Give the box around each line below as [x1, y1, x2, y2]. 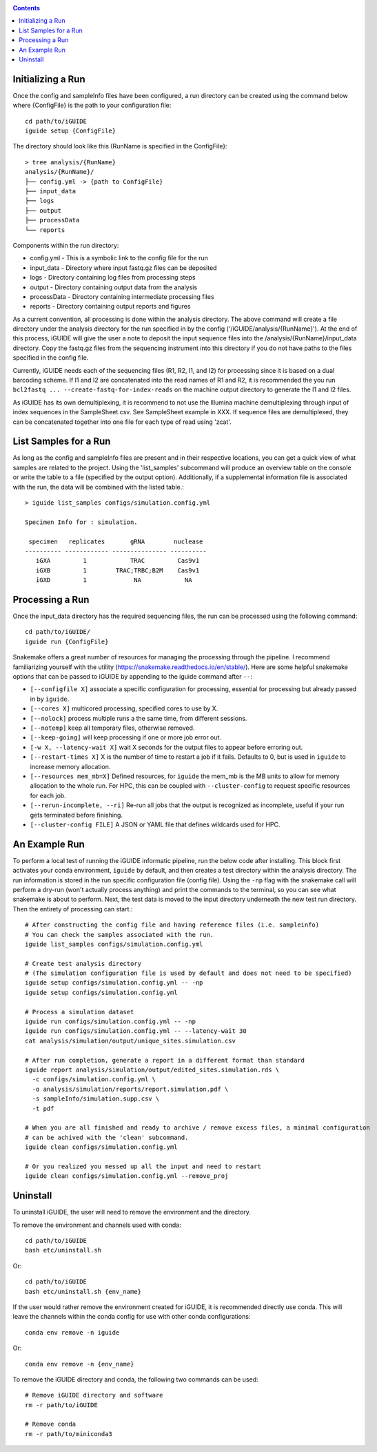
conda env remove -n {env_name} [25, 1360, 134, 1368]
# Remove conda [25, 1420, 77, 1429]
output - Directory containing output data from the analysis [30, 283, 198, 291]
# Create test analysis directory [25, 960, 141, 967]
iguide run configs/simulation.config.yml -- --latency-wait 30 [25, 1027, 247, 1035]
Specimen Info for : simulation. [25, 518, 138, 526]
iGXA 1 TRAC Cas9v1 [35, 556, 200, 565]
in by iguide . [30, 695, 70, 703]
